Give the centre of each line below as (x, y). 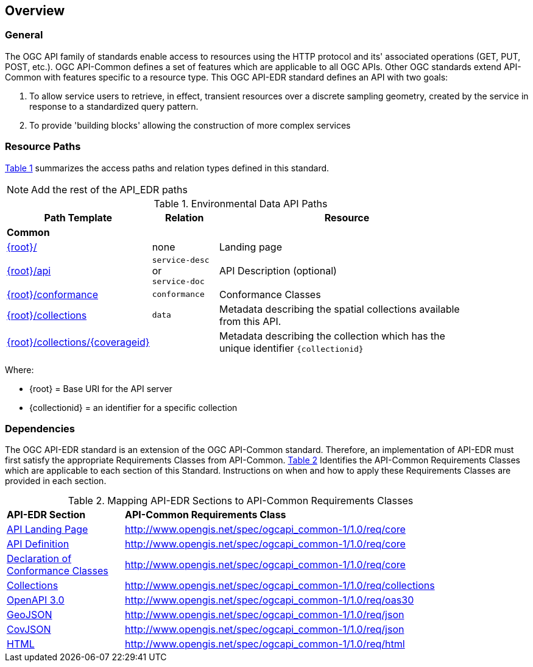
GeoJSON (30, 615)
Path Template (78, 217)
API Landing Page (48, 530)
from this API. (250, 321)
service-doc (178, 281)
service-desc (181, 260)
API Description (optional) (278, 270)
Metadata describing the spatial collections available (339, 309)
